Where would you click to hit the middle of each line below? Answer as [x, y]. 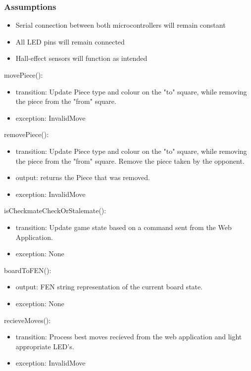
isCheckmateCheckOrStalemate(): [55, 210]
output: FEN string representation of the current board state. [109, 287]
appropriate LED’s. [45, 346]
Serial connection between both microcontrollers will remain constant [121, 25]
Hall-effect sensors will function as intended [81, 58]
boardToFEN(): [28, 270]
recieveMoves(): [27, 320]
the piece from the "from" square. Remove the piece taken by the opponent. [130, 161]
